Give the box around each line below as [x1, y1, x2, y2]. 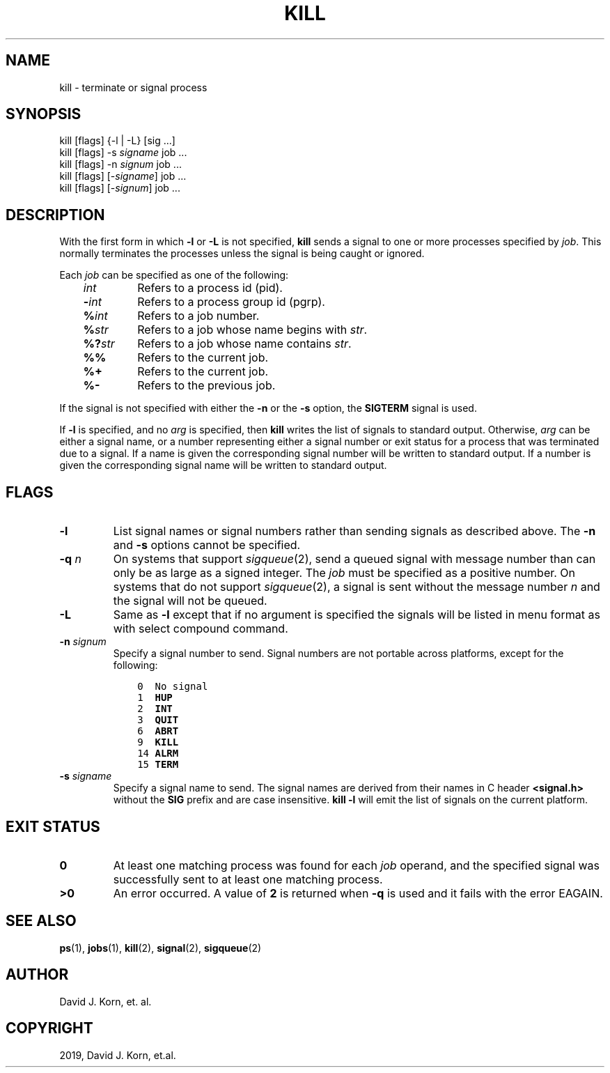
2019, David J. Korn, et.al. [59, 1049, 176, 1061]
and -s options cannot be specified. [113, 538, 301, 553]
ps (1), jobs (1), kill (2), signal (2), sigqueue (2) [59, 941, 262, 954]
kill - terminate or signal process [59, 81, 208, 93]
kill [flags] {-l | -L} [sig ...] [59, 134, 175, 147]
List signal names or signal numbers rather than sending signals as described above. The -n [113, 524, 596, 539]
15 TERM [137, 759, 179, 771]
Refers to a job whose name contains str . [137, 337, 352, 351]
